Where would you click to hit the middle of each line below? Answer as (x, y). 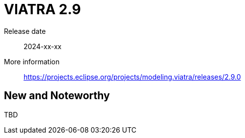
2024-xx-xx (43, 46)
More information (32, 61)
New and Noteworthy (57, 96)
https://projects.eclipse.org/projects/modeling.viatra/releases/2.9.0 (132, 77)
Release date (25, 31)
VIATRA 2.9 (42, 9)
